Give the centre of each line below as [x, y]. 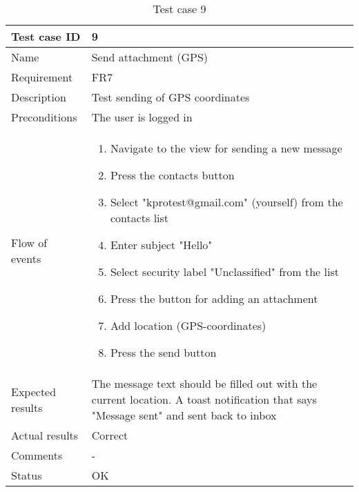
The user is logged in [142, 117]
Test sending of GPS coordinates [171, 97]
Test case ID [46, 36]
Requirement [42, 77]
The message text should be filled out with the [204, 383]
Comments [37, 455]
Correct [110, 435]
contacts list [139, 218]
